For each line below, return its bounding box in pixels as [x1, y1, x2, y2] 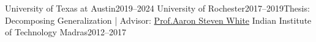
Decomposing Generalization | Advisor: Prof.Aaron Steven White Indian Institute [5, 13, 312, 26]
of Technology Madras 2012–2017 [5, 26, 127, 38]
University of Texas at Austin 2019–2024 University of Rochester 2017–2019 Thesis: [5, 2, 310, 14]
